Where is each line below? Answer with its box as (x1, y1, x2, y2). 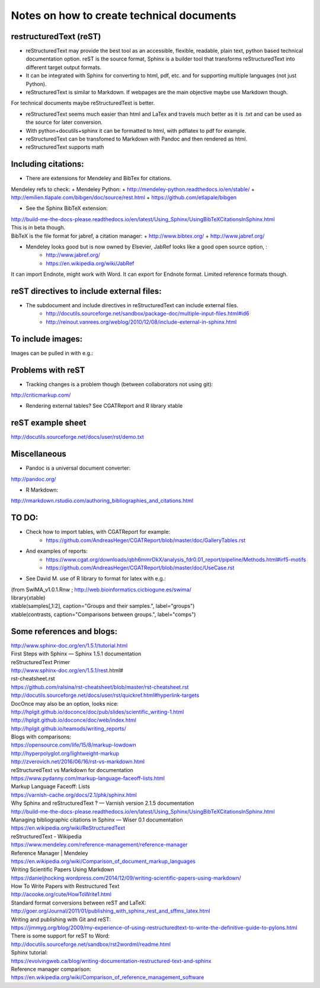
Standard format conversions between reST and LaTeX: (11, 899, 146, 906)
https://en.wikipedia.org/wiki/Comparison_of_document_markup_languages (11, 858, 196, 865)
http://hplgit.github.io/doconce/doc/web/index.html (11, 716, 136, 724)
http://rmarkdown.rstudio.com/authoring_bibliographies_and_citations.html (11, 497, 194, 504)
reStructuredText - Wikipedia (11, 833, 82, 840)
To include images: (11, 334, 83, 344)
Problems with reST (11, 365, 85, 375)
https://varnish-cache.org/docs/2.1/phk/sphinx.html (11, 791, 137, 798)
